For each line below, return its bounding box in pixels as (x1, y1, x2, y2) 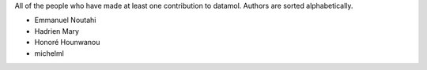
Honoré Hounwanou (34, 38, 100, 47)
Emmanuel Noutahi (34, 16, 96, 25)
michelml (34, 48, 65, 58)
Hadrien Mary (34, 26, 79, 35)
